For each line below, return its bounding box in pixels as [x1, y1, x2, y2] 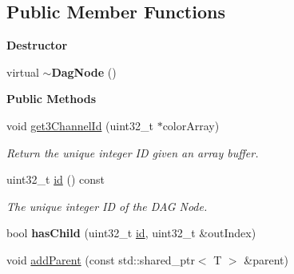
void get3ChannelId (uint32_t [6, 117, 153, 133]
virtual [6, 63, 39, 80]
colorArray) [162, 117, 220, 133]
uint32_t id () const [6, 171, 105, 188]
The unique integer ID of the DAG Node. [6, 197, 208, 214]
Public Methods [6, 90, 97, 107]
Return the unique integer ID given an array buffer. [6, 144, 259, 161]
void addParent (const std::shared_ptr [6, 251, 195, 268]
